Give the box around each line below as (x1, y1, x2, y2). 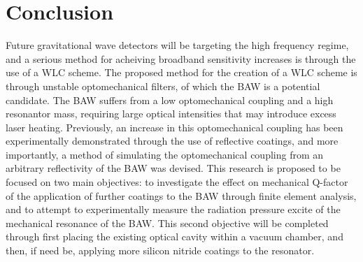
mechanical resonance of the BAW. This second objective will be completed (6, 215, 329, 230)
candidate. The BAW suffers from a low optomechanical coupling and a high (6, 92, 334, 107)
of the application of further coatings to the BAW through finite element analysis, (6, 188, 357, 203)
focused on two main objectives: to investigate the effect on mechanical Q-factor (6, 175, 348, 189)
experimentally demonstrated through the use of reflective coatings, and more (6, 133, 339, 148)
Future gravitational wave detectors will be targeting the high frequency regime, (6, 38, 349, 52)
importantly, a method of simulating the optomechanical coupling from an (6, 147, 324, 161)
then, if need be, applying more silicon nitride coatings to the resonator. (6, 243, 315, 258)
